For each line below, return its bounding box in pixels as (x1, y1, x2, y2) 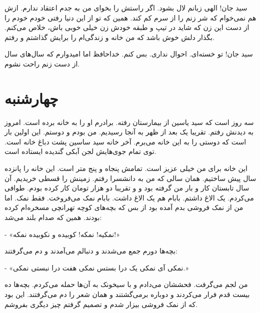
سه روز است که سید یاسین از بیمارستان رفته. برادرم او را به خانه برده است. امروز (4, 116, 254, 127)
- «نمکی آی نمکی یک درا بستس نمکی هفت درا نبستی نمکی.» (4, 262, 189, 272)
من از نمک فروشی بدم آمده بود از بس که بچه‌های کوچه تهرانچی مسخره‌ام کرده (4, 202, 243, 212)
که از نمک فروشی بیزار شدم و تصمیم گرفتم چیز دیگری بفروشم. (4, 298, 198, 309)
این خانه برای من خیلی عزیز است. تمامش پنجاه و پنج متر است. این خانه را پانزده (4, 163, 247, 173)
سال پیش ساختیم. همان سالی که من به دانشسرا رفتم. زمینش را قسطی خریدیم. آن (4, 172, 256, 183)
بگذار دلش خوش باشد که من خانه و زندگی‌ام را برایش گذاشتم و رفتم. (4, 31, 214, 42)
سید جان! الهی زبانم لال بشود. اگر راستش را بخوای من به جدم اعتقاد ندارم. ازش (4, 2, 247, 12)
